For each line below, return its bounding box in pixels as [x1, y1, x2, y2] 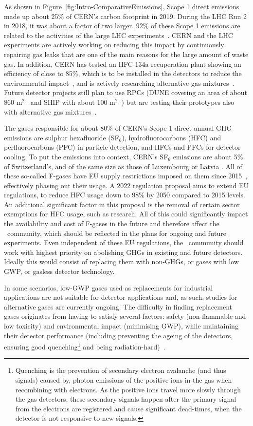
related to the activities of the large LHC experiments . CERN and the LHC [4, 30, 233, 40]
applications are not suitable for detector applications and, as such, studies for [4, 292, 237, 302]
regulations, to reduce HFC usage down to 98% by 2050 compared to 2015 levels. [4, 190, 245, 200]
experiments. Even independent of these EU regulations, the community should [4, 237, 244, 248]
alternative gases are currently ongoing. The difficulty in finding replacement [4, 301, 232, 311]
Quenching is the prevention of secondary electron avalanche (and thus [15, 365, 226, 375]
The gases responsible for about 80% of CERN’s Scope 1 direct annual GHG [4, 123, 232, 133]
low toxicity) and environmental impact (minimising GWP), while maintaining [4, 321, 238, 330]
